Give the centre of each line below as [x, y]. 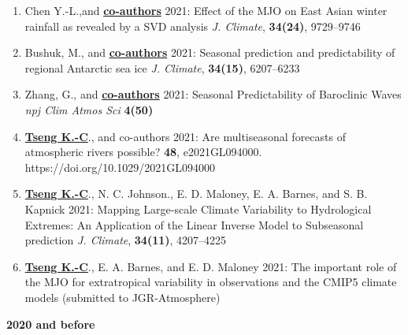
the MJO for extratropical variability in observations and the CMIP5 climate [211, 282]
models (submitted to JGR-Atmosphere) [122, 297]
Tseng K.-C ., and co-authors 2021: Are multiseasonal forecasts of [185, 136]
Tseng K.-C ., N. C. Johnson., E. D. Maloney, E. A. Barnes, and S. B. [196, 194]
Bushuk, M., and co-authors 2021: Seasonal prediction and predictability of [210, 52]
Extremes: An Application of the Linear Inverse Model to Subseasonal [194, 224]
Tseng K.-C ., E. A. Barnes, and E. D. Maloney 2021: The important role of [211, 266]
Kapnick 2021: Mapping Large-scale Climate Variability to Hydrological [198, 208]
